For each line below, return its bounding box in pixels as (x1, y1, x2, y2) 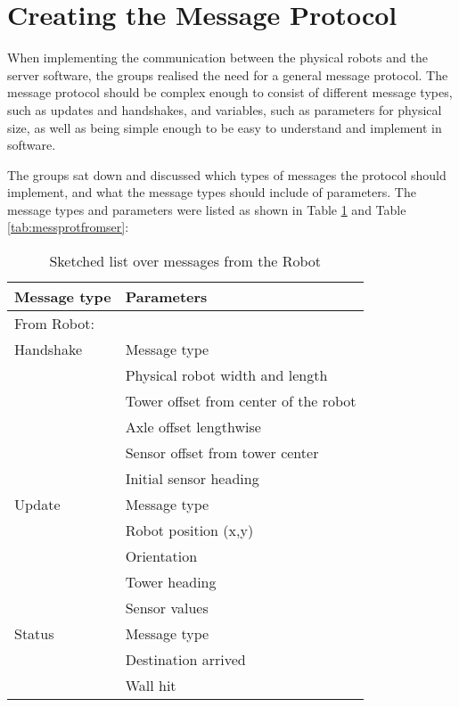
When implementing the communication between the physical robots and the (7, 48, 428, 67)
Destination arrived (125, 649, 246, 670)
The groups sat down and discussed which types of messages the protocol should (7, 165, 447, 184)
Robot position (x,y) (125, 520, 254, 541)
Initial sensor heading (125, 468, 259, 489)
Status (14, 623, 54, 645)
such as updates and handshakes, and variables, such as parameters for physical (7, 100, 442, 119)
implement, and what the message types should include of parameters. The (7, 183, 416, 201)
